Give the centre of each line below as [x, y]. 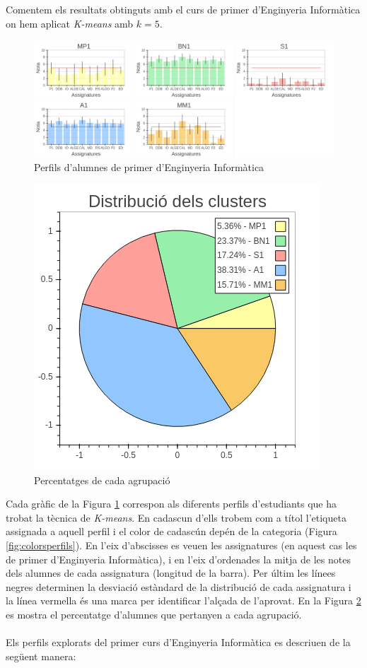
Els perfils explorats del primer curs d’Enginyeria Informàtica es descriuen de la [178, 642]
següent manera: [41, 656]
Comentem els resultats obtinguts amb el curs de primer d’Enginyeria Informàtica [183, 9]
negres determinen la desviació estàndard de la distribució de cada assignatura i [179, 586]
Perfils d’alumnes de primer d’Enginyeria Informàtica [149, 167]
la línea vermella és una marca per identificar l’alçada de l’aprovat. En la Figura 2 [183, 600]
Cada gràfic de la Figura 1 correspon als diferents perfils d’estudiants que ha [171, 504]
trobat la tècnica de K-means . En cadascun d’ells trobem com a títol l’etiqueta [176, 517]
